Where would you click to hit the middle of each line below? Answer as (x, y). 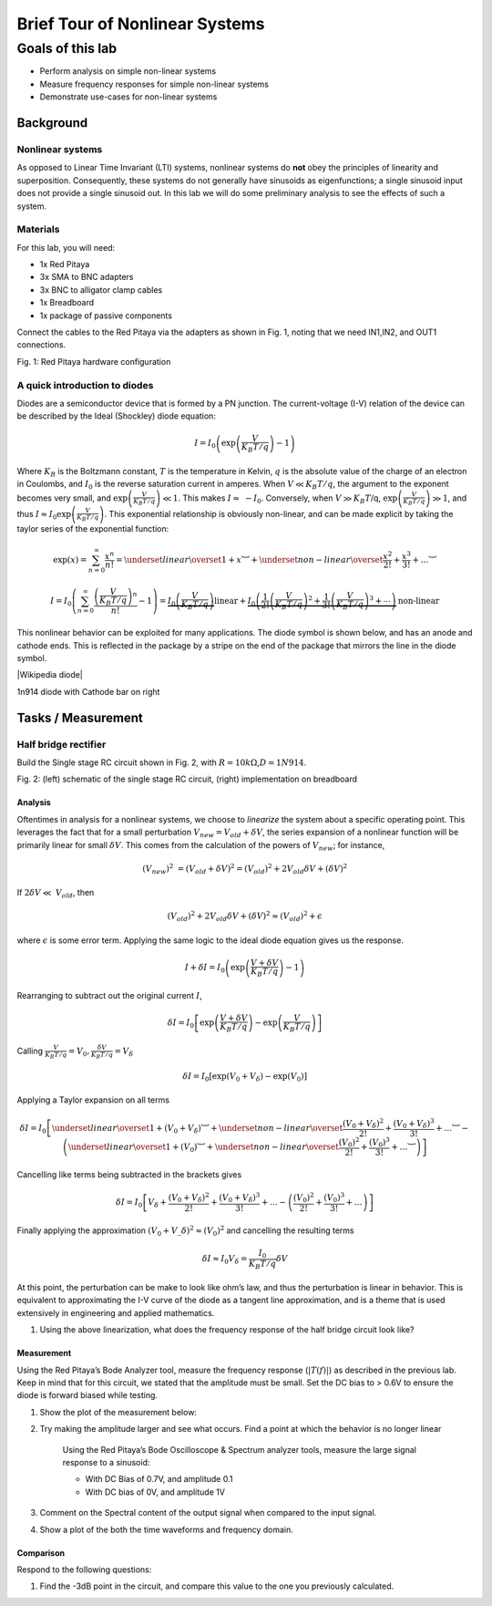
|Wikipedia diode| (50, 675)
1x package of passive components (106, 316)
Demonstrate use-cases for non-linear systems (128, 97)
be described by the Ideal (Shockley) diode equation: (116, 416)
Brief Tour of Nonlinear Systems (141, 24)
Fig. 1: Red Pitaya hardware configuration (94, 361)
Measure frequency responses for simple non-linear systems (154, 84)
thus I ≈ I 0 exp (44, 515)
